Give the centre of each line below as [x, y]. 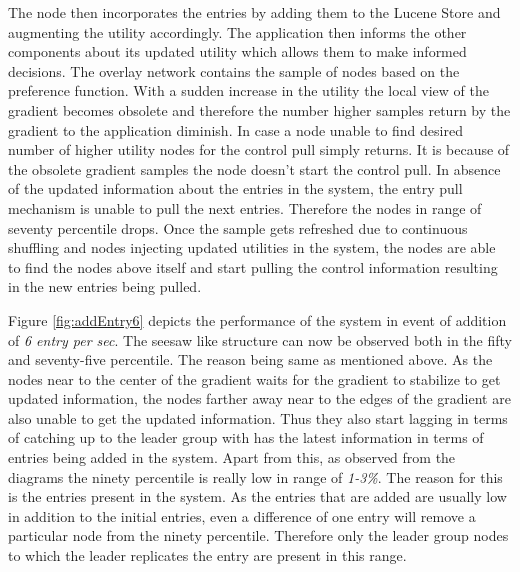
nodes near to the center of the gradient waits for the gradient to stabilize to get [254, 378]
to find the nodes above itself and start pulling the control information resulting [253, 266]
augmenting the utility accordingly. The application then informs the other [237, 31]
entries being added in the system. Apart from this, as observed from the [232, 457]
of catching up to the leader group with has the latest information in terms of [246, 437]
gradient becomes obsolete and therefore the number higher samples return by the [259, 109]
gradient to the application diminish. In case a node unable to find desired [235, 129]
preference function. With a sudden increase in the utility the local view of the [248, 90]
